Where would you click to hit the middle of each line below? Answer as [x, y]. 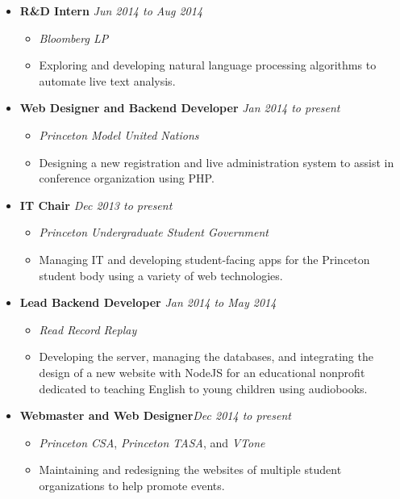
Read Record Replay [88, 329]
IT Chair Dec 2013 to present [96, 205]
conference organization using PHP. [127, 178]
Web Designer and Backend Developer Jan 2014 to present [180, 108]
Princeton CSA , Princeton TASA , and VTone [152, 442]
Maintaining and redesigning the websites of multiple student [190, 470]
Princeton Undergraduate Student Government [154, 232]
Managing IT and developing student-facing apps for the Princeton [204, 259]
